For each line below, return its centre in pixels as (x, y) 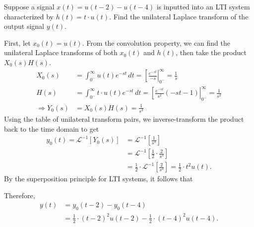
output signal (24, 26)
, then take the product (211, 52)
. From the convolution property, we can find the (156, 42)
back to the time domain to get (52, 128)
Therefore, (20, 195)
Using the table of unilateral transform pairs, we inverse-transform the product (124, 118)
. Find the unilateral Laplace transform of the (179, 16)
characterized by (29, 16)
